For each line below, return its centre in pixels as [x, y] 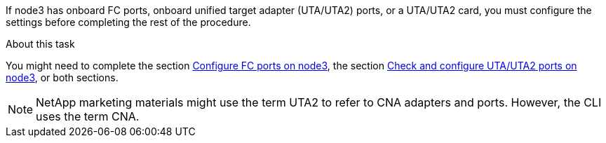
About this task [40, 44]
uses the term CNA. [88, 116]
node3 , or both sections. [62, 77]
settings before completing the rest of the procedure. [128, 22]
